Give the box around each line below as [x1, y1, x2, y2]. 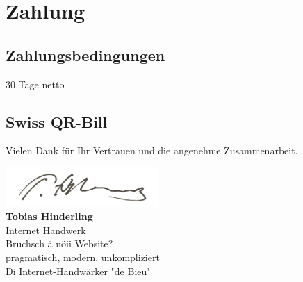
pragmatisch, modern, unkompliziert [6, 250, 160, 265]
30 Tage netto [6, 76, 65, 91]
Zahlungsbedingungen [6, 44, 165, 65]
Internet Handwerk [6, 222, 86, 237]
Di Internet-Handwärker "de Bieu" [6, 263, 151, 278]
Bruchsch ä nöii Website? [6, 236, 113, 251]
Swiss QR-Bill [6, 110, 108, 132]
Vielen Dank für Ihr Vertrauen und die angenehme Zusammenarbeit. [6, 143, 298, 158]
